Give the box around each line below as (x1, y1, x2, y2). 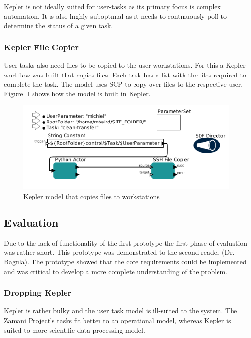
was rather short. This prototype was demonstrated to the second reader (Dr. (4, 247, 234, 257)
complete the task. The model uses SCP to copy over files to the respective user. (4, 79, 243, 89)
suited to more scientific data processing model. (4, 324, 145, 335)
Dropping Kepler (4, 287, 72, 299)
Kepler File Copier (4, 41, 79, 53)
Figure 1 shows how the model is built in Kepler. (4, 88, 151, 98)
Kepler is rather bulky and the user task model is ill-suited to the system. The (4, 306, 237, 316)
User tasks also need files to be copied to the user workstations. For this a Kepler (4, 60, 246, 70)
